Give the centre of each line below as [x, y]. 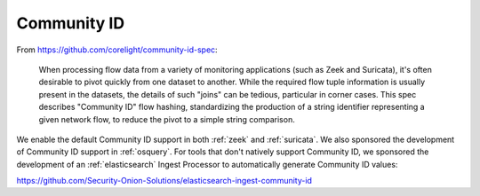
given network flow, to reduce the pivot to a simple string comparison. [167, 119]
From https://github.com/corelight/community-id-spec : [117, 50]
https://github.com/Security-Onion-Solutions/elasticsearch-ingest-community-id [164, 181]
